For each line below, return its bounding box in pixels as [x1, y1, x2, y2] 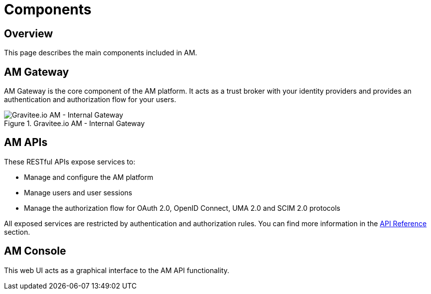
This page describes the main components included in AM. [4, 48, 197, 57]
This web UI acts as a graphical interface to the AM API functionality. [4, 266, 230, 275]
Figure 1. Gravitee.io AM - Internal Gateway [4, 119, 145, 128]
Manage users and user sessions [24, 188, 133, 197]
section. [4, 227, 30, 236]
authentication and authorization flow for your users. [4, 95, 176, 104]
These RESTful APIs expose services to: [4, 157, 136, 166]
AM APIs [4, 136, 48, 149]
